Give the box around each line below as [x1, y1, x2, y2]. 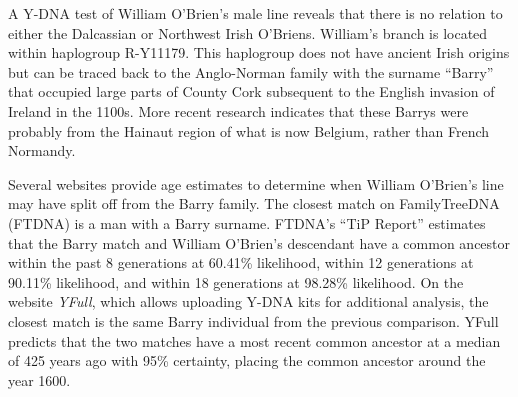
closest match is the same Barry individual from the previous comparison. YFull [8, 310, 499, 331]
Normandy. [8, 140, 76, 161]
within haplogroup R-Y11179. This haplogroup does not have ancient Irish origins [8, 42, 510, 63]
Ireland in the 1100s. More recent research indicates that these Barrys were [8, 100, 469, 121]
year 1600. [8, 369, 71, 390]
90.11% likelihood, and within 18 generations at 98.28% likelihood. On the [8, 271, 464, 292]
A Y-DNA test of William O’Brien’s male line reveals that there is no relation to [8, 3, 503, 23]
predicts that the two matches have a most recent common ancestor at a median [8, 330, 501, 351]
